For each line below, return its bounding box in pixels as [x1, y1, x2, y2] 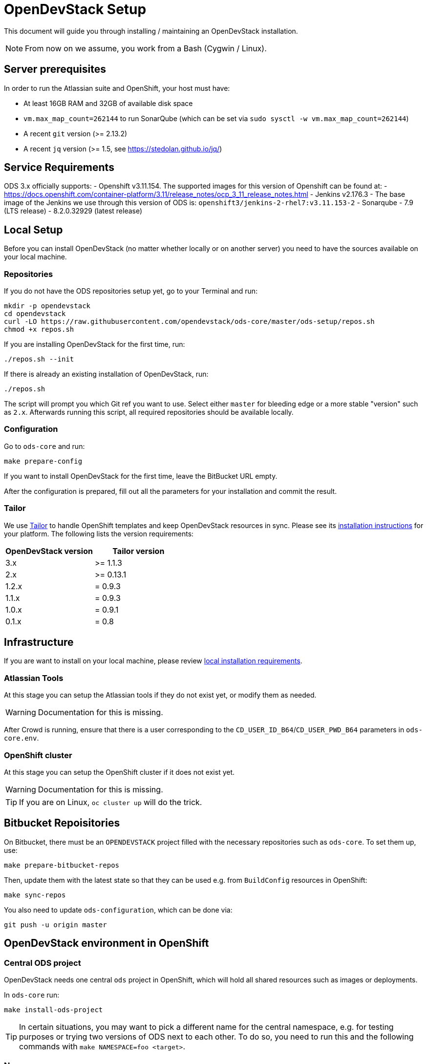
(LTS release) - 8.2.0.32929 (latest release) [4, 207, 143, 215]
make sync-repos [4, 891, 66, 899]
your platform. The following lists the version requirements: [4, 529, 194, 538]
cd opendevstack [4, 310, 66, 318]
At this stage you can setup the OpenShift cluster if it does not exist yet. [4, 767, 235, 776]
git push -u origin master [4, 920, 107, 929]
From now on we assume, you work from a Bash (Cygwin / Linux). [25, 43, 267, 53]
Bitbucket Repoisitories [4, 817, 120, 830]
